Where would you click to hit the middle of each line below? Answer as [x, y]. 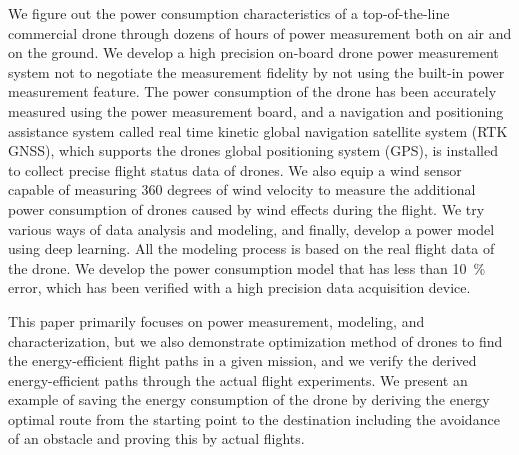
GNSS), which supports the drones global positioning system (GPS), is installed [253, 150]
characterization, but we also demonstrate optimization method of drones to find [255, 340]
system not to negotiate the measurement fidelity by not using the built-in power [256, 71]
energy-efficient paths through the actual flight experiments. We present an [238, 379]
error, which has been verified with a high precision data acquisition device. [239, 287]
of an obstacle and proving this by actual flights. [156, 438]
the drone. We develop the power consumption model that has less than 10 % [247, 267]
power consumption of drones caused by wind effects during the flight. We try [246, 208]
